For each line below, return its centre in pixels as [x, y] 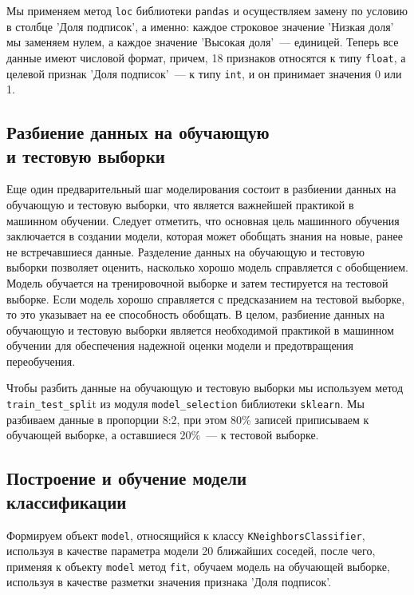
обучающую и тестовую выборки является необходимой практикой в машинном [200, 329]
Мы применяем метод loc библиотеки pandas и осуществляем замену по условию [207, 10]
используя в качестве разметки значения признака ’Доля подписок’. [169, 582]
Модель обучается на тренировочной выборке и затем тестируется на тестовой [197, 282]
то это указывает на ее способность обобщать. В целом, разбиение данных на [195, 314]
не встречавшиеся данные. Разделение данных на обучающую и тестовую [185, 251]
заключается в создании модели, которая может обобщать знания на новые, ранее [205, 236]
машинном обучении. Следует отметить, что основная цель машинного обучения [203, 220]
